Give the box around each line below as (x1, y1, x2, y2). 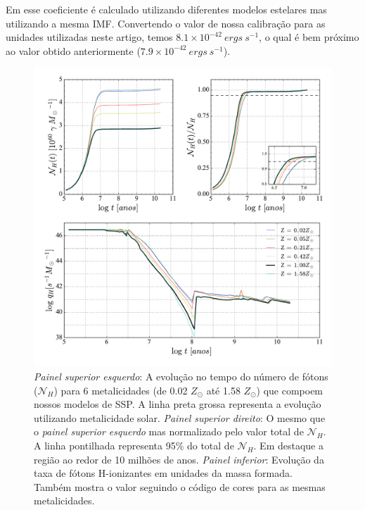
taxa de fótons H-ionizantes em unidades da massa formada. (34, 466, 293, 480)
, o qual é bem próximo (259, 30, 359, 44)
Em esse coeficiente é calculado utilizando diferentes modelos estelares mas (6, 2, 327, 16)
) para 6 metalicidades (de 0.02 (53, 382, 188, 397)
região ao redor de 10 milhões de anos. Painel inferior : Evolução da (34, 452, 324, 466)
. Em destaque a (253, 437, 324, 452)
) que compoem (256, 382, 324, 397)
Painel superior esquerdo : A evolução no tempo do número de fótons (34, 368, 328, 383)
